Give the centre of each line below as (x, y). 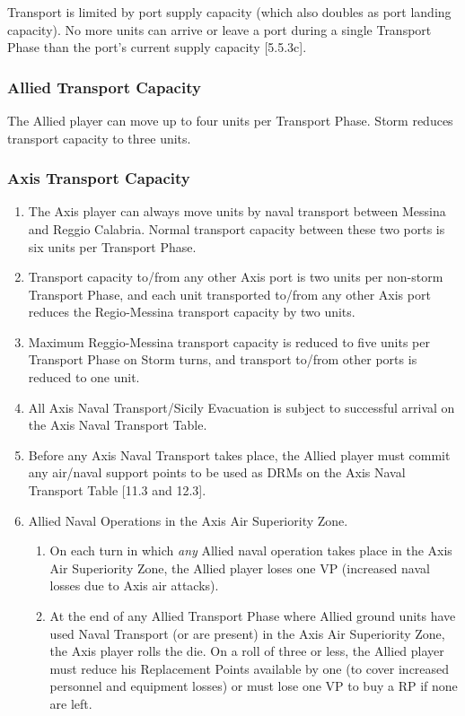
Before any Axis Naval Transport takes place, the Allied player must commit (239, 454)
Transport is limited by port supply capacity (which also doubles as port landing (229, 11)
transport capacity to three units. (99, 138)
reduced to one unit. (84, 377)
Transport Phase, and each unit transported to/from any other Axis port (229, 294)
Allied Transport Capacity (104, 87)
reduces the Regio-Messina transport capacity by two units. (192, 312)
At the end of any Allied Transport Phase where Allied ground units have (253, 616)
